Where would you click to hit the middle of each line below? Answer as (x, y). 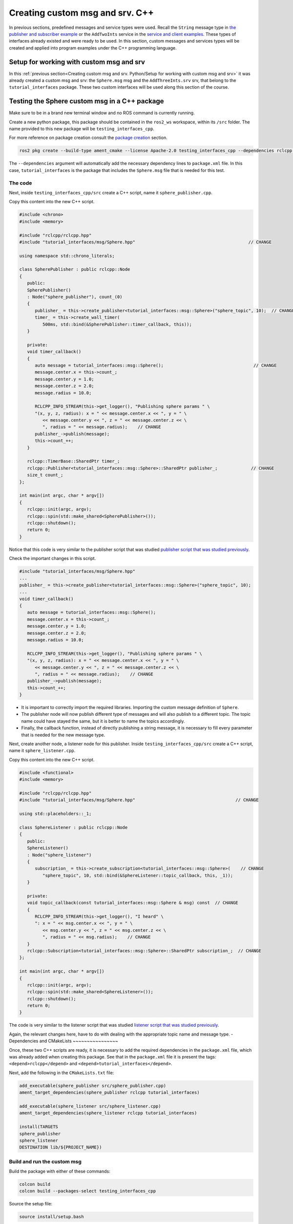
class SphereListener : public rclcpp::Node (73, 827)
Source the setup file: (31, 1204)
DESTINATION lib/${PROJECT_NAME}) (61, 1147)
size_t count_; (45, 475)
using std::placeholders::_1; (55, 814)
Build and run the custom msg (45, 1161)
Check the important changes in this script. (52, 559)
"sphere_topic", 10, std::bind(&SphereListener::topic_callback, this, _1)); (138, 875)
